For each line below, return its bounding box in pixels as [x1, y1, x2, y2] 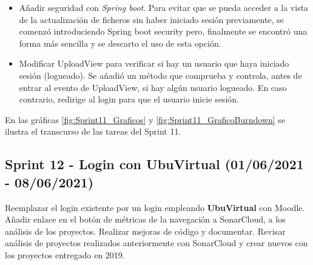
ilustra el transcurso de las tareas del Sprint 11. [5, 125, 181, 138]
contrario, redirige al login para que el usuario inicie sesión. [19, 93, 239, 106]
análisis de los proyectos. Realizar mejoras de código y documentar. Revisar [5, 224, 286, 237]
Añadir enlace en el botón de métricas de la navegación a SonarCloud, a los [5, 213, 286, 226]
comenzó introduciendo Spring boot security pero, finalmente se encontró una [19, 25, 308, 38]
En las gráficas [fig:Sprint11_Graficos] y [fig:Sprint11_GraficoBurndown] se [5, 113, 286, 126]
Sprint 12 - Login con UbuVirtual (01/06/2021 [5, 155, 304, 173]
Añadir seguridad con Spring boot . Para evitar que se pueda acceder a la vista [19, 1, 309, 13]
